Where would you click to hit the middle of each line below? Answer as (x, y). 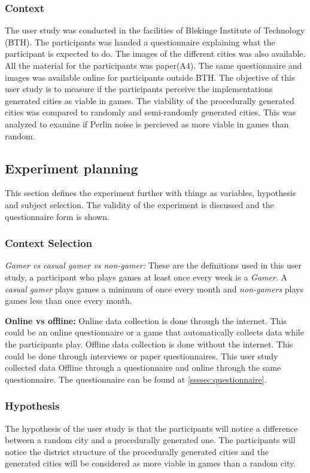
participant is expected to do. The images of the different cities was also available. (155, 54)
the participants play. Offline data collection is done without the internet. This (149, 344)
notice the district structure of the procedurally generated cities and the (137, 451)
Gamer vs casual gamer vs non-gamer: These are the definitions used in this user (154, 265)
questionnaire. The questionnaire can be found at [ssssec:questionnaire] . (136, 379)
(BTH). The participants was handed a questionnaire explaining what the (140, 42)
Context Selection (49, 243)
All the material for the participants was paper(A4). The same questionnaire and (154, 65)
